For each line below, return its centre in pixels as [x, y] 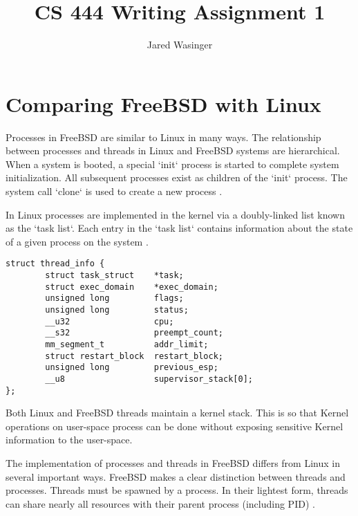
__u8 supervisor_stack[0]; [149, 379]
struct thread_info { [55, 264]
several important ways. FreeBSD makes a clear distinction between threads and [176, 476]
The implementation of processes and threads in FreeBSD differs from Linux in [173, 463]
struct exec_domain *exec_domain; [132, 287]
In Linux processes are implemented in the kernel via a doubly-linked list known [176, 214]
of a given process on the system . [77, 241]
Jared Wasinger [180, 45]
